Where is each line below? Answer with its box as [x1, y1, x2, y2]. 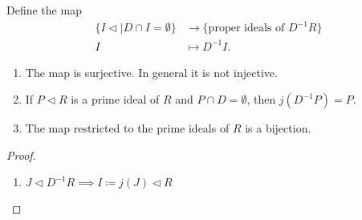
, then [246, 91, 276, 108]
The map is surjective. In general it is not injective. [25, 63, 278, 80]
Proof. [6, 146, 36, 163]
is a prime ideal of [71, 91, 160, 108]
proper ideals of [208, 22, 285, 35]
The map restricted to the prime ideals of [25, 120, 230, 136]
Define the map [6, 2, 82, 18]
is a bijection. [245, 120, 311, 136]
